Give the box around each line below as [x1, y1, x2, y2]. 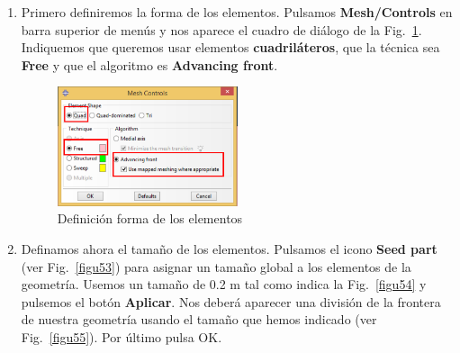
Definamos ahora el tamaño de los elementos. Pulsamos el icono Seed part [21, 239, 437, 258]
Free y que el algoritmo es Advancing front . [21, 55, 278, 74]
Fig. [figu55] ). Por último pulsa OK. [21, 327, 222, 346]
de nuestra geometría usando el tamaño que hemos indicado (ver [21, 310, 377, 329]
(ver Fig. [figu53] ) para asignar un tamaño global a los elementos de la [21, 257, 411, 276]
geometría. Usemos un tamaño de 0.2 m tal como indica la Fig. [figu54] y [21, 275, 427, 294]
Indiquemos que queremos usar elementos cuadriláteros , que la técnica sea [21, 38, 440, 57]
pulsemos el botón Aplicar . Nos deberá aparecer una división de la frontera [21, 292, 441, 311]
